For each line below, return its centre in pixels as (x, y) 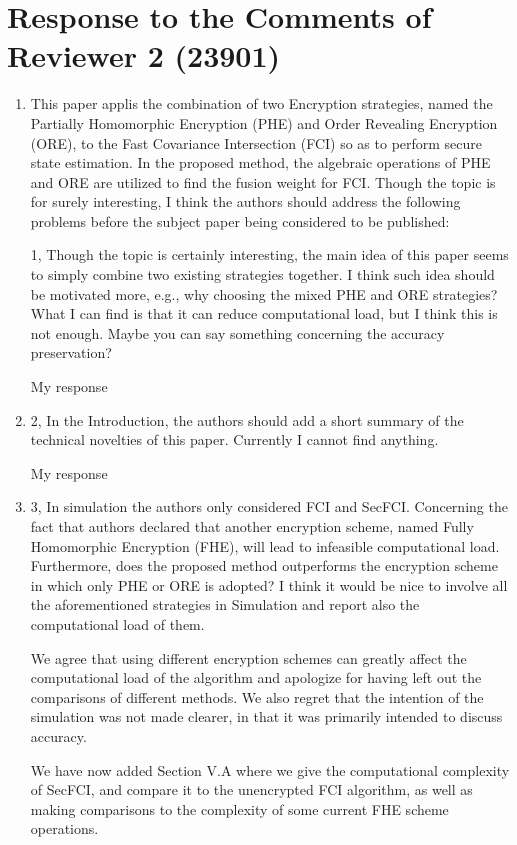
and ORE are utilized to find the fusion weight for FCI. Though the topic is (263, 181)
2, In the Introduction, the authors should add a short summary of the (247, 419)
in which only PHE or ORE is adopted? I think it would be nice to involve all (269, 584)
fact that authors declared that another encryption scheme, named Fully (252, 526)
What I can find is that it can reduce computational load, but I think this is (264, 313)
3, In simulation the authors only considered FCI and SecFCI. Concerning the (269, 506)
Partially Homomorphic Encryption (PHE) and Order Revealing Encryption (264, 122)
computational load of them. (117, 623)
